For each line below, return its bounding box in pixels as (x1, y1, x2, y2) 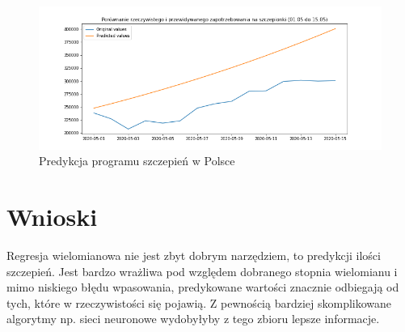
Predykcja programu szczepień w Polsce (39, 152, 235, 169)
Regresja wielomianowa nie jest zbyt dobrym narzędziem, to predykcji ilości (6, 246, 381, 263)
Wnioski (6, 200, 98, 233)
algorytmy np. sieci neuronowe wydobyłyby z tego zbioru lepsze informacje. (6, 310, 380, 327)
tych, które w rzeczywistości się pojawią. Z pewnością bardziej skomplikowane (6, 294, 392, 311)
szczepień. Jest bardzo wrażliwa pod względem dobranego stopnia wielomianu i (6, 262, 398, 279)
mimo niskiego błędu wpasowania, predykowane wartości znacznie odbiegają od (6, 279, 399, 296)
